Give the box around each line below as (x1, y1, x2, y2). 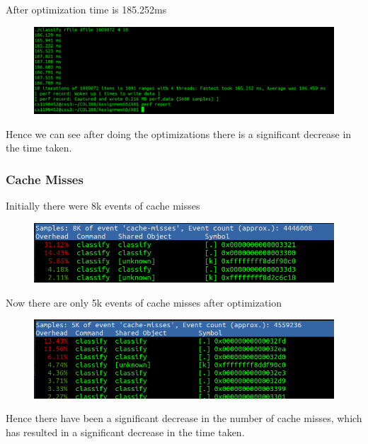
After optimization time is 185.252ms (6, 2, 167, 16)
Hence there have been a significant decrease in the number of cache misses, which (6, 411, 362, 426)
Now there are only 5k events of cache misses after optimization (6, 295, 282, 309)
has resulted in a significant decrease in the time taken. (6, 424, 245, 439)
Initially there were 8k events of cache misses (6, 198, 200, 212)
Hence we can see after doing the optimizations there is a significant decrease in (6, 126, 352, 141)
